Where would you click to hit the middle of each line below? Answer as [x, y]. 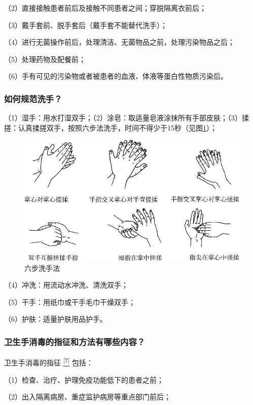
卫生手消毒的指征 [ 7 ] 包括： [49, 362]
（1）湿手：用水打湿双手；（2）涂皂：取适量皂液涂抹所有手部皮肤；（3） [123, 118]
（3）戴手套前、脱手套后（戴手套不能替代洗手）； [86, 25]
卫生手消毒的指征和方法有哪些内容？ [75, 341]
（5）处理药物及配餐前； [45, 59]
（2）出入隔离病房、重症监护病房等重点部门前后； [87, 397]
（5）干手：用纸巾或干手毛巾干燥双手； [70, 302]
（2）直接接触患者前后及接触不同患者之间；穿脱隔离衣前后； [105, 8]
